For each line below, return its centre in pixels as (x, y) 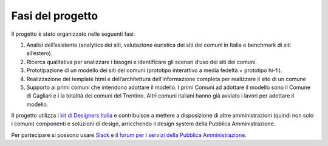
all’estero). (39, 53)
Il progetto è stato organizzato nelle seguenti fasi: (73, 34)
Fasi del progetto (55, 16)
